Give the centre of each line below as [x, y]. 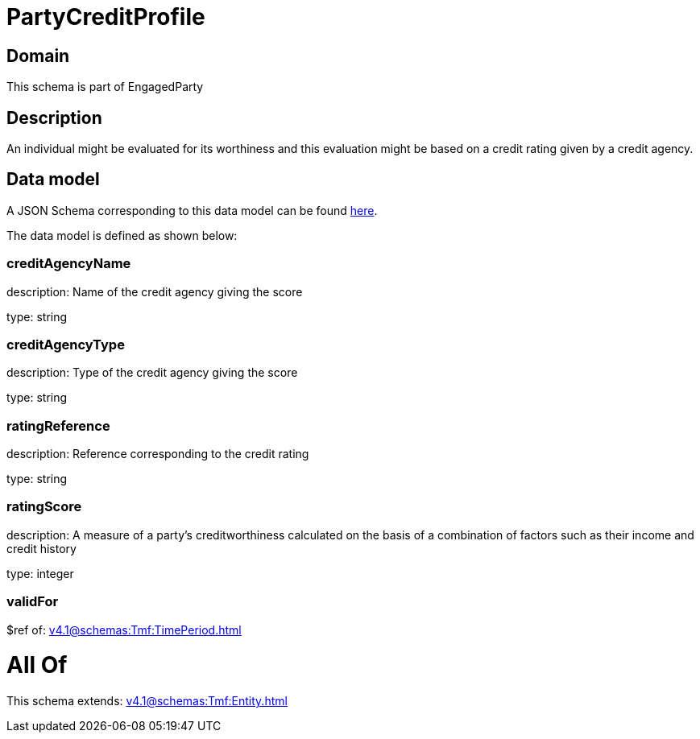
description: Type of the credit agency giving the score [152, 373]
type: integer [40, 573]
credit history [41, 548]
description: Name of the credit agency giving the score [155, 291]
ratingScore [44, 507]
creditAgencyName [69, 264]
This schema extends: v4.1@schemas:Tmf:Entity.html [147, 701]
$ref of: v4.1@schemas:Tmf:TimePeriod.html [124, 630]
